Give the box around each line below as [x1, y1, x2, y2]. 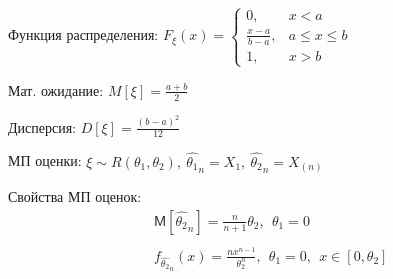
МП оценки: [8, 150, 82, 171]
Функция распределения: [8, 24, 159, 45]
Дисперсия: [8, 116, 76, 137]
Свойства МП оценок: [8, 186, 142, 207]
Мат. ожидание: [8, 79, 104, 100]
